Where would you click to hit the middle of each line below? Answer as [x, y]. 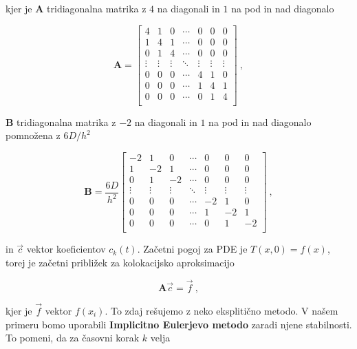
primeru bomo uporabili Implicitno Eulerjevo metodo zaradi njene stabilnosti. [179, 324]
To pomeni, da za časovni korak [73, 338]
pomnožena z [33, 135]
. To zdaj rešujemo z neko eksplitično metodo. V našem [221, 310]
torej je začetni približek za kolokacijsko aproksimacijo [120, 262]
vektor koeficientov [66, 249]
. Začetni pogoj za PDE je [192, 249]
